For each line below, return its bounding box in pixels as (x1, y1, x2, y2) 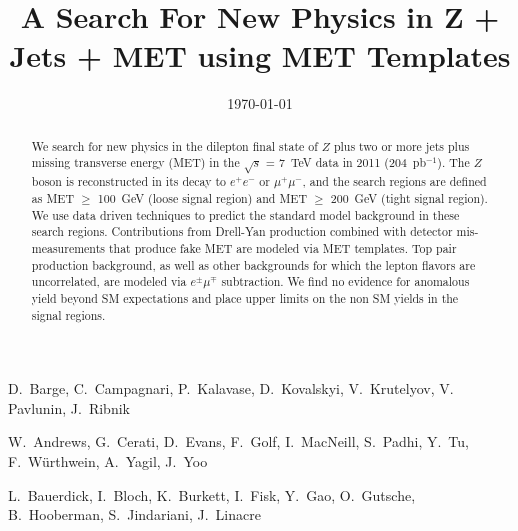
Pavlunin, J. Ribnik (8, 397, 130, 418)
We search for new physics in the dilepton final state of (31, 137, 318, 154)
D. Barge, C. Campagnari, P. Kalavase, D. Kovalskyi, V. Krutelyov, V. (8, 378, 454, 399)
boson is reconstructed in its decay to (31, 173, 226, 190)
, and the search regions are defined (302, 173, 487, 190)
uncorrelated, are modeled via (31, 273, 187, 290)
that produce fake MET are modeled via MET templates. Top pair (108, 239, 457, 256)
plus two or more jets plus (333, 137, 470, 154)
